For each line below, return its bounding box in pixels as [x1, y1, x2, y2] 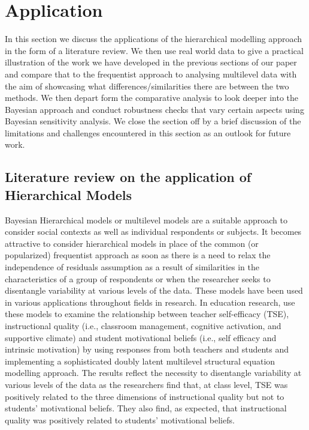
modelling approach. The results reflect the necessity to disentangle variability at [5, 366, 302, 379]
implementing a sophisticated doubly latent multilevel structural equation [5, 354, 275, 367]
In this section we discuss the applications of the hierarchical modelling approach [5, 32, 302, 45]
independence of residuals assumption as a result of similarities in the [5, 261, 260, 273]
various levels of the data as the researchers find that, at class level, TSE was [5, 378, 288, 390]
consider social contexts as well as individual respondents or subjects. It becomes [5, 225, 302, 238]
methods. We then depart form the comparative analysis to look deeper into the [5, 91, 298, 104]
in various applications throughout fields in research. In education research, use [5, 295, 295, 308]
